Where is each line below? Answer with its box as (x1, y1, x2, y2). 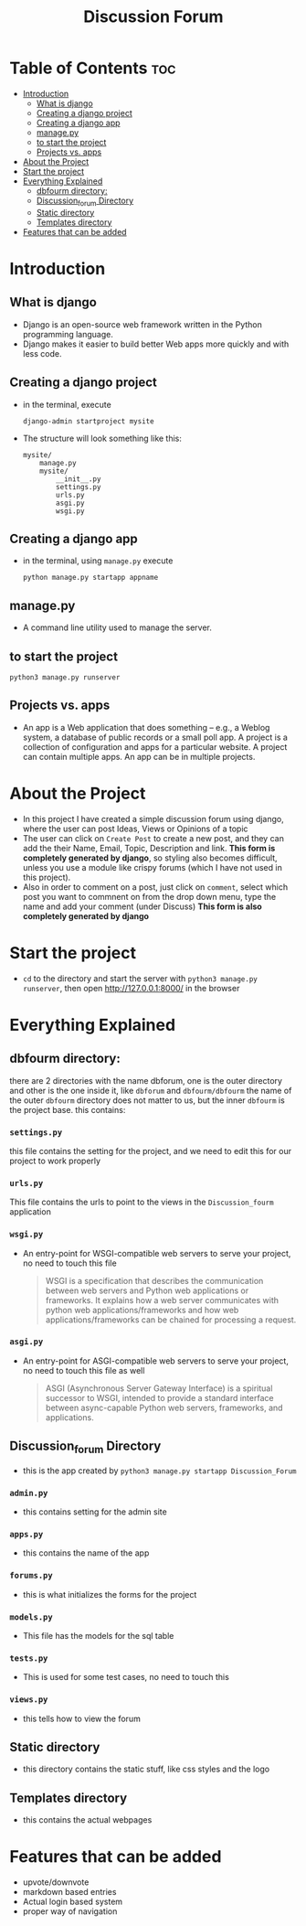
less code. (22, 348, 62, 358)
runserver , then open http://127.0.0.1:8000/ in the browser (22, 982, 240, 993)
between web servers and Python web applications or (45, 1285, 249, 1296)
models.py (9, 1611, 53, 1622)
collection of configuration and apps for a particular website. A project (22, 741, 288, 752)
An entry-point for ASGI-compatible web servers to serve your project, (22, 1355, 290, 1366)
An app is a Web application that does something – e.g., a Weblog (22, 722, 270, 733)
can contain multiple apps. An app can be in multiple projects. (22, 751, 256, 762)
